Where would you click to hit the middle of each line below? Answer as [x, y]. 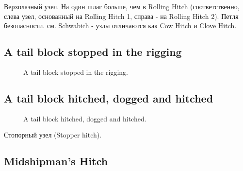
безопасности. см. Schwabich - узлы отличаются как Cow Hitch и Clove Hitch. [120, 26]
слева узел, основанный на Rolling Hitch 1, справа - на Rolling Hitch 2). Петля [121, 16]
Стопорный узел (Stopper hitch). [53, 135]
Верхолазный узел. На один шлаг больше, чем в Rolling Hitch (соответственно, [122, 6]
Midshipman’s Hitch [56, 161]
